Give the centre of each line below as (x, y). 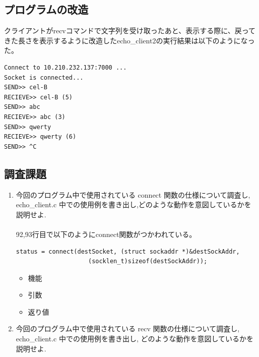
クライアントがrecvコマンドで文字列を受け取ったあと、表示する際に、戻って (130, 31)
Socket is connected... (44, 77)
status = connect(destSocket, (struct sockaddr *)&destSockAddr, (128, 251)
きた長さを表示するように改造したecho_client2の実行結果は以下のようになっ (129, 40)
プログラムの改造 (46, 9)
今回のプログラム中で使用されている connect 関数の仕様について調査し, (133, 194)
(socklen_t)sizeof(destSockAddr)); (148, 261)
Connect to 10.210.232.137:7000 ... (66, 67)
